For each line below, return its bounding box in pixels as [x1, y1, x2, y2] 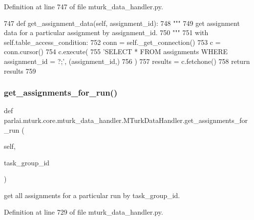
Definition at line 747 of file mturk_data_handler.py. [4, 1, 163, 11]
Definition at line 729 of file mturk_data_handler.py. [4, 206, 163, 217]
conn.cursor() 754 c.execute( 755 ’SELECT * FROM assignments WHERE [4, 46, 228, 57]
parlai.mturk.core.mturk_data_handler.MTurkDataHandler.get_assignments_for [4, 115, 248, 125]
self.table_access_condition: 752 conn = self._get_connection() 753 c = [4, 37, 221, 47]
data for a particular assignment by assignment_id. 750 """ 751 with [4, 27, 209, 38]
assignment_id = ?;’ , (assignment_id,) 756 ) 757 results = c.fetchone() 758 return [4, 56, 250, 66]
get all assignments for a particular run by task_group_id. [4, 190, 180, 200]
